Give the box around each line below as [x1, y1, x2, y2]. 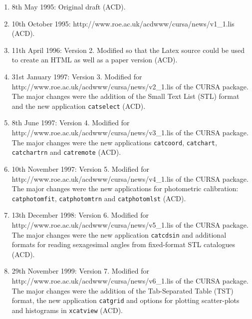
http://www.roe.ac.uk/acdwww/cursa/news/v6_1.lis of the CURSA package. [11, 275, 249, 286]
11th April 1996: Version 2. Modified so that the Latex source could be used [11, 44, 245, 55]
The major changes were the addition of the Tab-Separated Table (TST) [11, 285, 234, 296]
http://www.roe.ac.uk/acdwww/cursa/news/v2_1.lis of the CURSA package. [11, 81, 249, 91]
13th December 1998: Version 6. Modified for [11, 210, 149, 220]
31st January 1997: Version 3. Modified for [11, 71, 142, 81]
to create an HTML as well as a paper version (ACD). [11, 54, 178, 65]
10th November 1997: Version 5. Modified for [11, 163, 149, 174]
